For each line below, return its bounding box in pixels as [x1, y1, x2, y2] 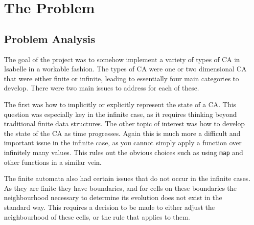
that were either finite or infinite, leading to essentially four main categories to [4, 73, 239, 83]
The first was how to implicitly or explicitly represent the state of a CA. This [4, 99, 236, 109]
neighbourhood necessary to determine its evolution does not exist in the [4, 192, 222, 202]
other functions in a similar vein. [4, 157, 102, 167]
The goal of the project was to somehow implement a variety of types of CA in [4, 54, 240, 64]
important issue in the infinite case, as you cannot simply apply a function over [4, 137, 242, 148]
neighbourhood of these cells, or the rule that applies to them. [4, 211, 190, 222]
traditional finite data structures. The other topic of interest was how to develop [4, 118, 245, 129]
